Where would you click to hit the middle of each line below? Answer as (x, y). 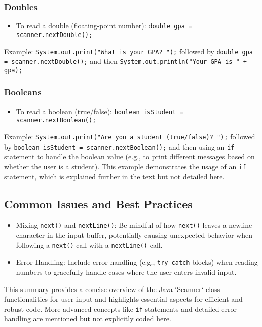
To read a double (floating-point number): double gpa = (104, 26)
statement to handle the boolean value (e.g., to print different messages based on (129, 156)
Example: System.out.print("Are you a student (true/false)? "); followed (130, 137)
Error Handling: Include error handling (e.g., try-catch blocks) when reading (137, 262)
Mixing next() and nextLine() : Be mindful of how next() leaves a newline (134, 225)
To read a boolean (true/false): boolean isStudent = (100, 111)
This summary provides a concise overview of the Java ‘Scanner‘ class (112, 289)
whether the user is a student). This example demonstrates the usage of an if (125, 166)
